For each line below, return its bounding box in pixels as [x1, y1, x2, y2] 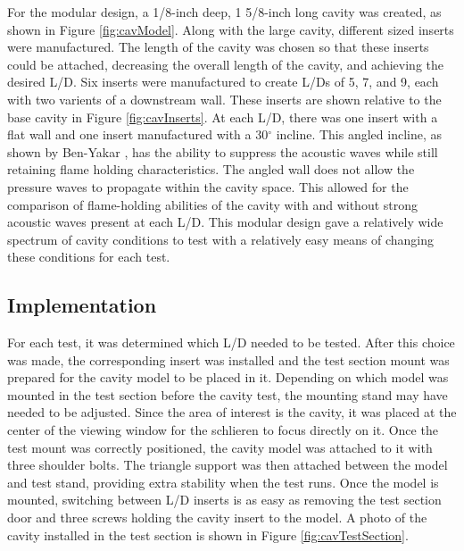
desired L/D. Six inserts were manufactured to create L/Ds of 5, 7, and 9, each [7, 72, 439, 91]
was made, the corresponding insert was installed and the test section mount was [7, 350, 450, 369]
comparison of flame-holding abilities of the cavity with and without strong [7, 195, 418, 213]
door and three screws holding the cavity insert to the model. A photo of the [7, 508, 427, 527]
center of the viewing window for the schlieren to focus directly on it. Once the [7, 421, 438, 439]
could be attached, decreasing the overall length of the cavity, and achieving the [7, 54, 443, 73]
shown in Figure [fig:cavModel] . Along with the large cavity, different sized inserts [7, 20, 454, 38]
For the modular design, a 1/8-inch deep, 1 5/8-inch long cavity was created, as [7, 3, 442, 21]
